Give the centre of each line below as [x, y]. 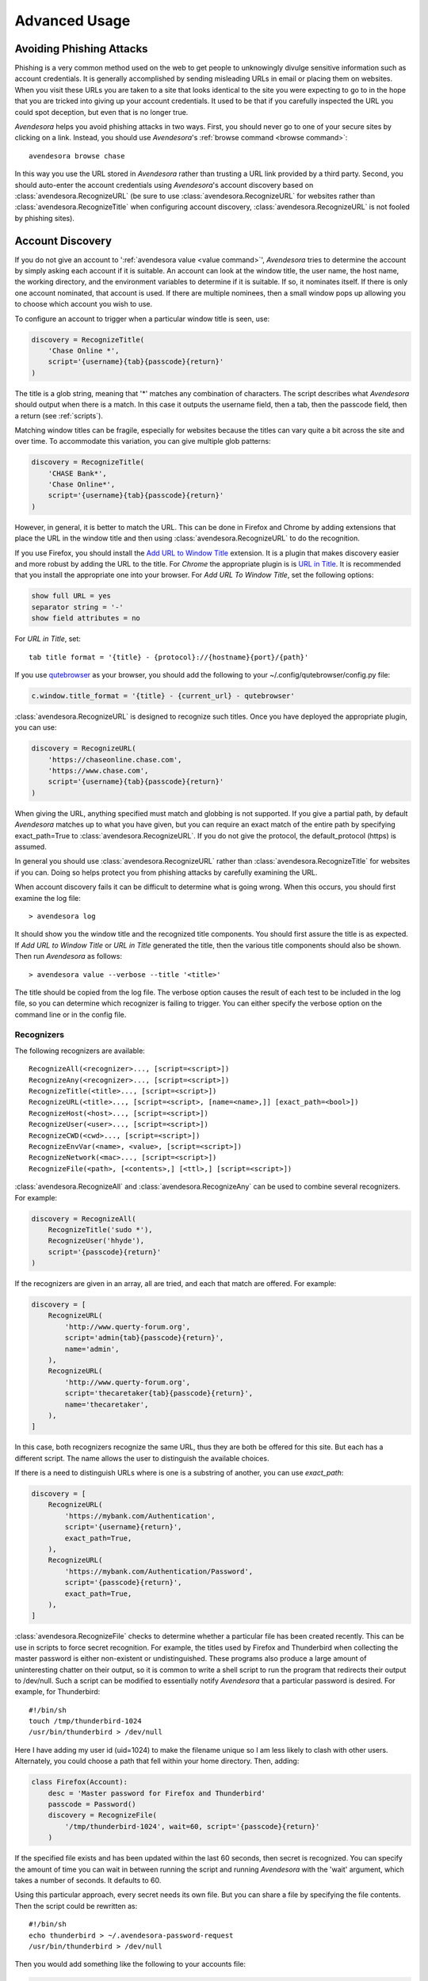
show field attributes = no [86, 618]
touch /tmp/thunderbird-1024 [85, 1721]
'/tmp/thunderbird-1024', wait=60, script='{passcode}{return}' [192, 1826]
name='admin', [92, 1349]
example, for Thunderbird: [57, 1692]
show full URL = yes [71, 596]
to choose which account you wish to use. [84, 304]
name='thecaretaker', [107, 1404]
